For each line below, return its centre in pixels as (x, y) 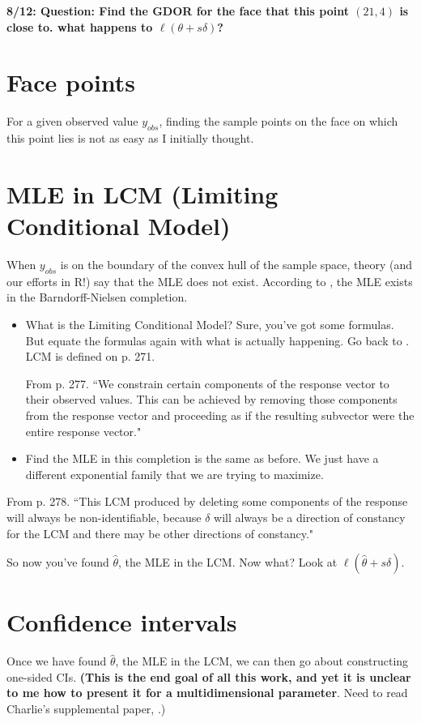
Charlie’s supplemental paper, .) (86, 709)
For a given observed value (72, 121)
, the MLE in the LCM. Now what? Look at (228, 562)
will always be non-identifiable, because (104, 517)
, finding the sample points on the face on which (279, 121)
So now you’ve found (58, 562)
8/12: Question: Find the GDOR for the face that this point (178, 11)
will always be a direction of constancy (310, 517)
